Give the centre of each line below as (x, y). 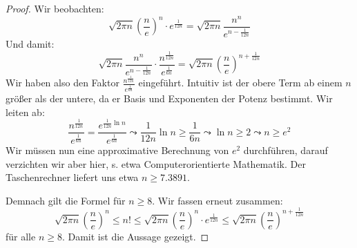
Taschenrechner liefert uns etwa (72, 177)
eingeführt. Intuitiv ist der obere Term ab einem (240, 83)
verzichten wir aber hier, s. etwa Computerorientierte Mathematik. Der (156, 163)
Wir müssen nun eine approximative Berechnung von (117, 150)
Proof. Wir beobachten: (55, 8)
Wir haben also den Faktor (62, 83)
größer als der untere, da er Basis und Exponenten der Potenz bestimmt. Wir (169, 98)
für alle (21, 236)
